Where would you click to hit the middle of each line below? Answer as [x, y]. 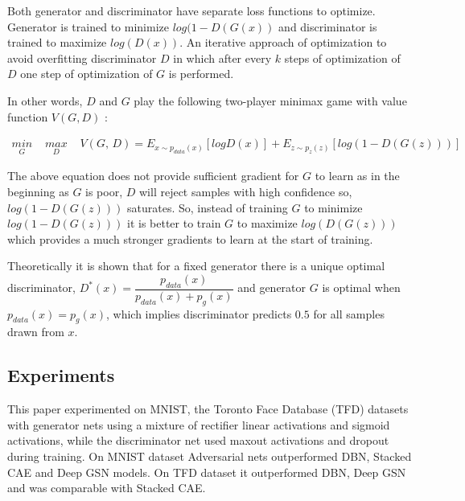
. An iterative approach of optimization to [283, 42]
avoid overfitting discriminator [82, 57]
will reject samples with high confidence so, [245, 191]
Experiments [61, 375]
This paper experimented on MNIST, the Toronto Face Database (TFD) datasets [208, 409]
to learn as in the [357, 176]
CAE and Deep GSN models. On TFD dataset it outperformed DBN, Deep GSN [207, 472]
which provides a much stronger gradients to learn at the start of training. [190, 238]
